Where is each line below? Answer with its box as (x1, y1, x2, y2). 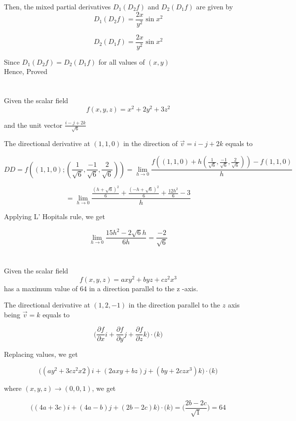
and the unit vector (4, 119, 63, 130)
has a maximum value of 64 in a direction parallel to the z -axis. (4, 283, 198, 293)
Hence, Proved (4, 66, 48, 77)
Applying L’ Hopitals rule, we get (4, 211, 105, 222)
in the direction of (123, 138, 178, 149)
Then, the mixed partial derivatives (4, 1, 111, 11)
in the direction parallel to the (128, 300, 221, 310)
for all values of (98, 56, 145, 67)
